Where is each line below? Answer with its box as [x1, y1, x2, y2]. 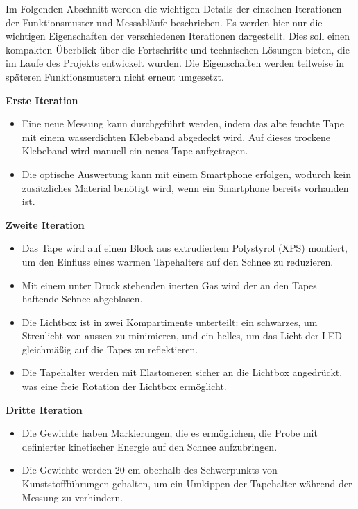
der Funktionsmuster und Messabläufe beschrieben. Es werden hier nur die [6, 15, 323, 29]
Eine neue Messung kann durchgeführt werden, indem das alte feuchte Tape [22, 116, 344, 131]
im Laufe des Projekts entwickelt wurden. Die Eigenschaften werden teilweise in [6, 56, 345, 70]
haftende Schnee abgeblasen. [22, 291, 143, 306]
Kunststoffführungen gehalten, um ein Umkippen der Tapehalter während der [22, 476, 352, 491]
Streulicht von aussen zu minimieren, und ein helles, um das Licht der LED [22, 328, 343, 343]
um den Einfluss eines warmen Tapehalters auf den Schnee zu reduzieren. [22, 254, 334, 268]
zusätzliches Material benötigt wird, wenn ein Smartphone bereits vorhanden [22, 180, 349, 195]
